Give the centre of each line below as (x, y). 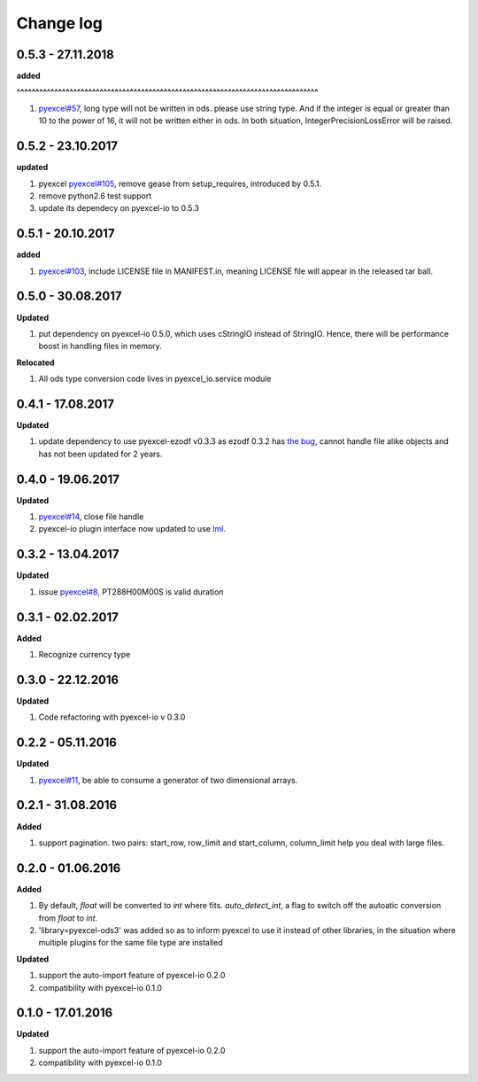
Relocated (35, 362)
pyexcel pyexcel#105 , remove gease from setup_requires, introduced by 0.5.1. (180, 183)
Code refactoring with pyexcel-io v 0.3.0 (112, 717)
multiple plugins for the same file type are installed (131, 943)
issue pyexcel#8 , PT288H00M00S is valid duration (131, 592)
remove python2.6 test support (95, 196)
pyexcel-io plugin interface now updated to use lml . (132, 529)
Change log (60, 23)
